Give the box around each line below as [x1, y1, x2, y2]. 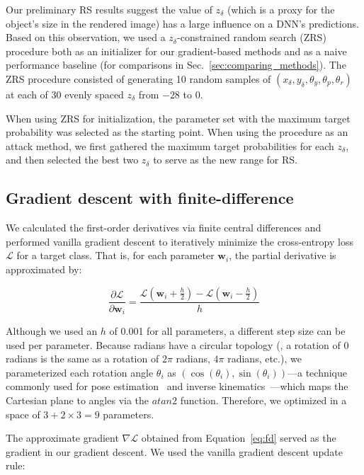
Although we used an [6, 324, 98, 338]
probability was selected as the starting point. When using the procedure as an [6, 125, 348, 139]
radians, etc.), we [227, 351, 302, 366]
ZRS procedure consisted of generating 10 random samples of [6, 71, 271, 86]
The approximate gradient [6, 430, 119, 445]
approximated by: [6, 261, 82, 276]
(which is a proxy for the [227, 2, 335, 16]
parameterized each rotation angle [6, 365, 154, 379]
